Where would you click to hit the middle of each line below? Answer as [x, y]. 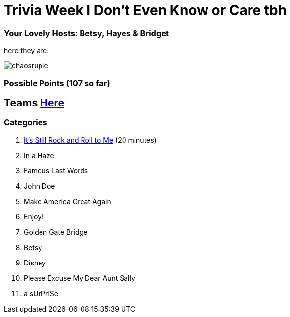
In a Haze [39, 155]
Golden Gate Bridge [56, 232]
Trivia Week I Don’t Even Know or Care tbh [145, 10]
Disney [35, 263]
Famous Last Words [56, 170]
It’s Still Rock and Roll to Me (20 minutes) [90, 140]
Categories [26, 123]
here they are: [27, 51]
